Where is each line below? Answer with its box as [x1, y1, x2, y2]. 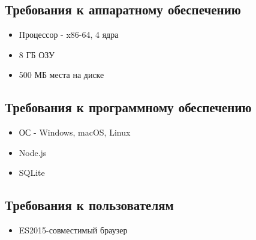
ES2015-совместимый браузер [19, 224, 128, 236]
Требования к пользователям [5, 196, 174, 214]
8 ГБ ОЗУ [19, 48, 55, 61]
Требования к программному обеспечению [5, 98, 252, 116]
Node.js [19, 146, 47, 158]
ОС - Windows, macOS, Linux [19, 126, 131, 139]
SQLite [19, 166, 45, 179]
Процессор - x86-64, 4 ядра [19, 28, 119, 41]
